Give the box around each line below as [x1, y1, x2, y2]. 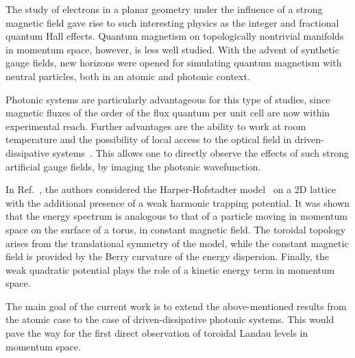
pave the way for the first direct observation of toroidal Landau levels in [5, 326, 308, 340]
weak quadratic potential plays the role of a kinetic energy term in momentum [5, 262, 335, 277]
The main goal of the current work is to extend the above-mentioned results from [5, 298, 347, 313]
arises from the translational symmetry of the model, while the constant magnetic [5, 235, 349, 250]
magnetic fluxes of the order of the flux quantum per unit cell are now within [5, 105, 330, 120]
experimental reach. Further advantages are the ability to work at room [5, 118, 306, 133]
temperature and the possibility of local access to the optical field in [5, 132, 292, 146]
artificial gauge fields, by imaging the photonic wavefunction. [5, 159, 261, 173]
